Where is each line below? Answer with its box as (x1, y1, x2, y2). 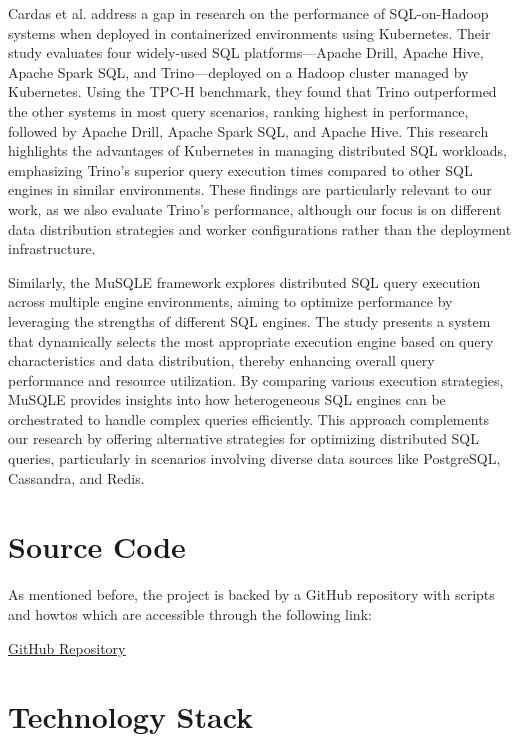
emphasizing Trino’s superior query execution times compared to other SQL (8, 159, 473, 180)
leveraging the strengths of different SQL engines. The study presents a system (8, 310, 491, 331)
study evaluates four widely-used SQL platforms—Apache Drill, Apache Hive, (8, 42, 484, 63)
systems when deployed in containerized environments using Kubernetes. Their (8, 22, 491, 43)
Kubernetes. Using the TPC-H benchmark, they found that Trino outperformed (8, 81, 497, 102)
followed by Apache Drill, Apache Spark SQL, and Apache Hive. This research (8, 120, 489, 141)
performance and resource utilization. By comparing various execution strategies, (8, 369, 504, 390)
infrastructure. (8, 238, 96, 259)
